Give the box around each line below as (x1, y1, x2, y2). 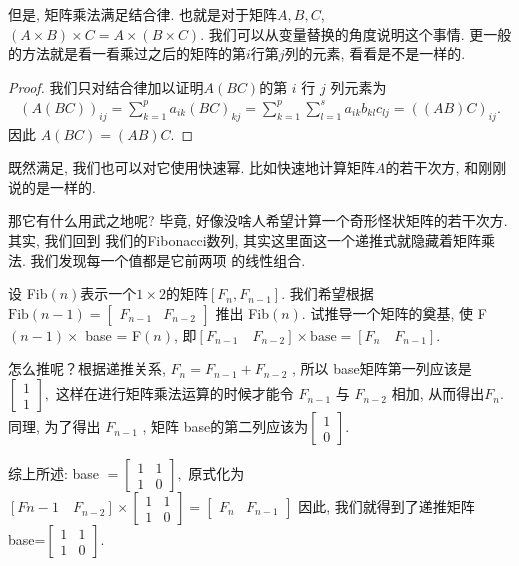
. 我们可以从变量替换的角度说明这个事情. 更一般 (200, 23, 512, 44)
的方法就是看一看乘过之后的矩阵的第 (8, 43, 246, 64)
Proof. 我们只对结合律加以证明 (8, 76, 204, 97)
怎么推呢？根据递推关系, (8, 358, 166, 379)
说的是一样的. (8, 176, 96, 197)
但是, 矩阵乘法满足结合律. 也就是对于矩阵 (8, 4, 278, 24)
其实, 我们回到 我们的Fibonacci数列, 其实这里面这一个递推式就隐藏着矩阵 (8, 230, 482, 251)
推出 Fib (215, 302, 269, 323)
